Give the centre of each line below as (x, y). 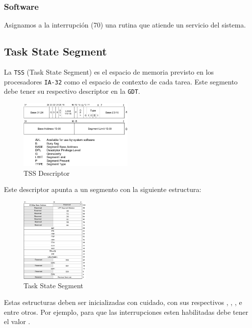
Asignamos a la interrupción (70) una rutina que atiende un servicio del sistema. (125, 25)
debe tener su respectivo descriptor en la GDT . (72, 91)
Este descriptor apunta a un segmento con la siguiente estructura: (103, 189)
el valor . (17, 321)
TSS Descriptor (47, 173)
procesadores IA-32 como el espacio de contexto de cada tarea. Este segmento (121, 81)
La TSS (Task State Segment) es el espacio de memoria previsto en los (109, 72)
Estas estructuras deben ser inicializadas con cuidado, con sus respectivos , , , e (123, 302)
